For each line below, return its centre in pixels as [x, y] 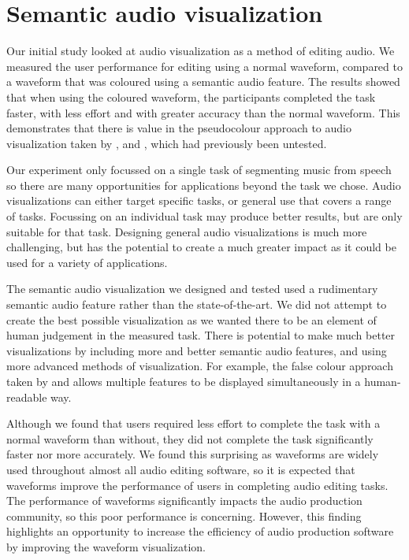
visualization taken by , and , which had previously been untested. [167, 143]
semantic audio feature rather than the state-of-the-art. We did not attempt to [197, 304]
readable [27, 397]
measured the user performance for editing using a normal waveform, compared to [204, 66]
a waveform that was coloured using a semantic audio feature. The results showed [203, 82]
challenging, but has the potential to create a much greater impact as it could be [201, 247]
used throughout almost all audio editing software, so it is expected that [181, 469]
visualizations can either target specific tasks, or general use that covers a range [199, 200]
